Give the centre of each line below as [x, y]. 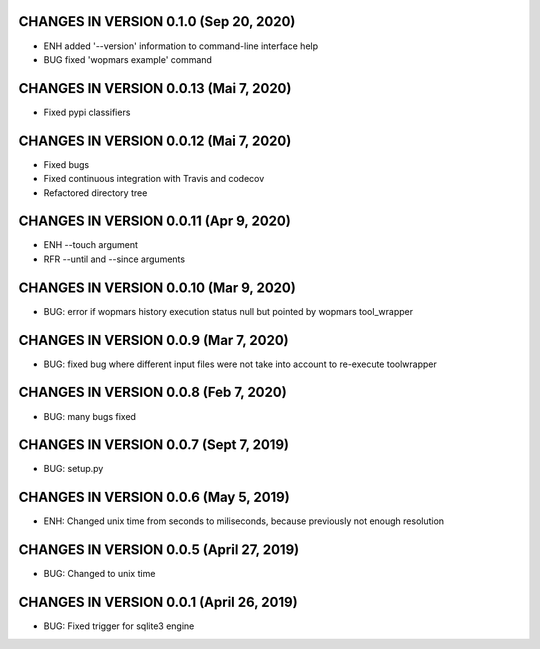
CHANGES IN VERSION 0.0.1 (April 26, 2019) [158, 602]
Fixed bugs [66, 164]
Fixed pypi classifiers [87, 112]
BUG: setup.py [73, 469]
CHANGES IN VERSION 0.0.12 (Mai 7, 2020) [155, 140]
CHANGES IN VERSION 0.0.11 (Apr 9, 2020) [155, 221]
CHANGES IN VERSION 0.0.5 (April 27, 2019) [159, 550]
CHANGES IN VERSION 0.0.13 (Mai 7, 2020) [155, 88]
